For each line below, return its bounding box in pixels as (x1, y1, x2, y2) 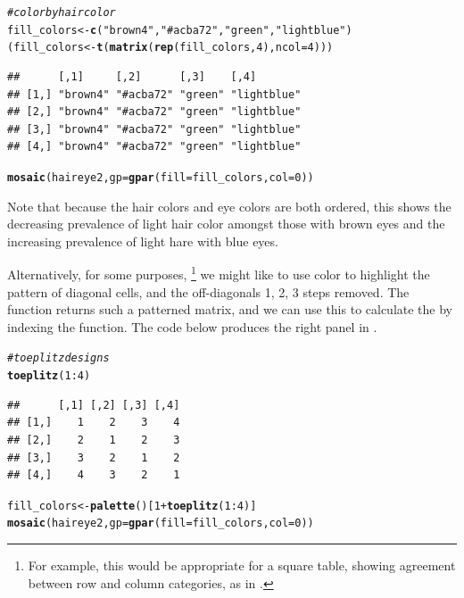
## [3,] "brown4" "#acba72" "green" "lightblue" (7, 122, 302, 136)
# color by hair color (7, 6, 116, 19)
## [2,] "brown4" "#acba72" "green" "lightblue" (7, 105, 302, 119)
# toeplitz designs (7, 352, 110, 365)
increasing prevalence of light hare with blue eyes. (7, 231, 278, 250)
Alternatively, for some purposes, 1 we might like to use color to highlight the (7, 262, 430, 284)
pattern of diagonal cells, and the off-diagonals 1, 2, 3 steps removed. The (7, 282, 410, 301)
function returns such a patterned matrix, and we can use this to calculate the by (7, 300, 453, 319)
